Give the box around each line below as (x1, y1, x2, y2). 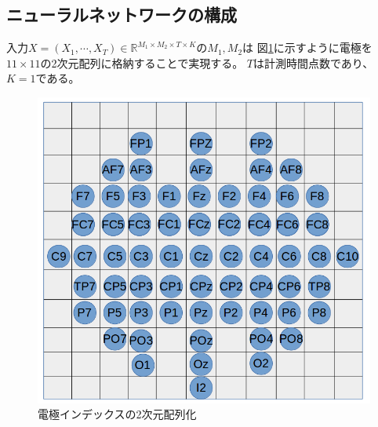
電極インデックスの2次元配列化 (38, 406, 197, 422)
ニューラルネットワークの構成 (6, 2, 237, 27)
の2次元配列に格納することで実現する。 (40, 54, 244, 71)
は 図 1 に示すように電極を (242, 39, 373, 56)
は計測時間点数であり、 (253, 54, 374, 71)
